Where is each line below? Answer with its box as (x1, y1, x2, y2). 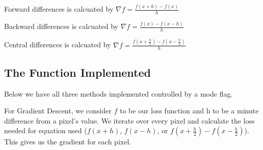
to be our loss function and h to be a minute (119, 105, 259, 116)
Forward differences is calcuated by (4, 4, 114, 14)
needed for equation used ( (4, 125, 87, 136)
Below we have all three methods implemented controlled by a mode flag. (4, 88, 233, 99)
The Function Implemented (4, 64, 151, 80)
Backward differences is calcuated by (4, 21, 118, 32)
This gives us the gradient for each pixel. (4, 136, 131, 147)
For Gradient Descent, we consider (4, 105, 112, 116)
